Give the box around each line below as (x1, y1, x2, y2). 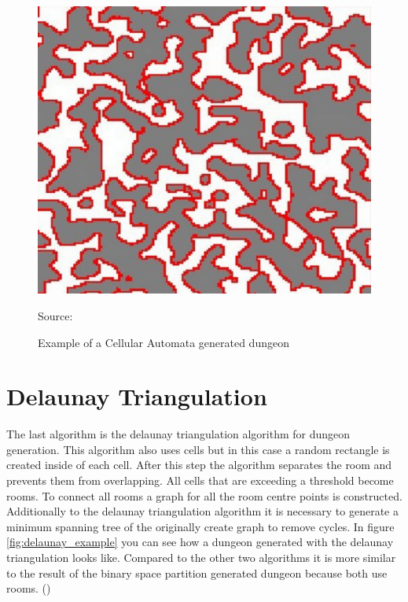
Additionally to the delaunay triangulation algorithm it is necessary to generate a (6, 503, 399, 519)
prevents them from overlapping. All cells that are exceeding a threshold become (6, 472, 394, 489)
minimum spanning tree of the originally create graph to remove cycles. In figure (6, 518, 395, 534)
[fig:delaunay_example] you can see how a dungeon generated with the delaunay (6, 534, 394, 550)
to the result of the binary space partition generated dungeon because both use (6, 564, 388, 581)
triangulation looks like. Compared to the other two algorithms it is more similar (6, 549, 396, 566)
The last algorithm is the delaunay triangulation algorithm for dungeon (6, 426, 351, 442)
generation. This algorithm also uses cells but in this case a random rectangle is (6, 441, 390, 457)
